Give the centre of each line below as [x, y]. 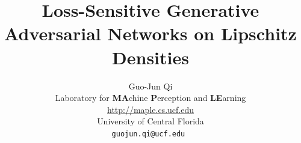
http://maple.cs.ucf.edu [150, 109]
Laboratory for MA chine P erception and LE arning [150, 98]
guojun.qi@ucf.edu [148, 134]
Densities [150, 57]
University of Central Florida [150, 121]
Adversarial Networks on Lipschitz [150, 33]
